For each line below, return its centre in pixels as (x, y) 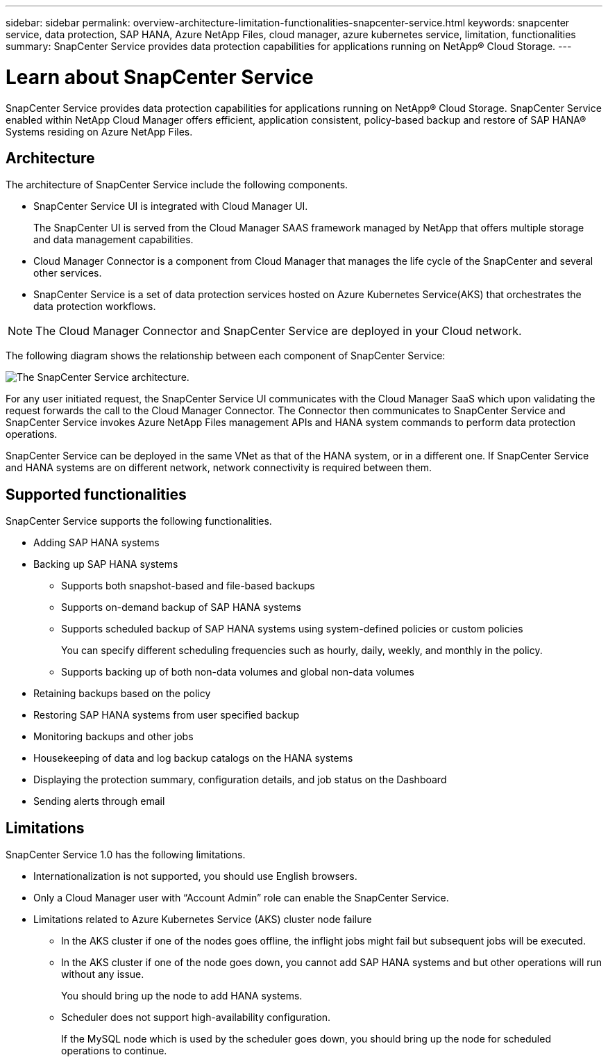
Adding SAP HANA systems (96, 543)
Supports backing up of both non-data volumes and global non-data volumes (238, 672)
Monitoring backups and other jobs (113, 737)
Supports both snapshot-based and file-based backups (188, 586)
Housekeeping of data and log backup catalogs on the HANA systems (193, 758)
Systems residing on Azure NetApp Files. (99, 131)
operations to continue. (114, 1051)
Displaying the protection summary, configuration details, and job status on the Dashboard (240, 780)
